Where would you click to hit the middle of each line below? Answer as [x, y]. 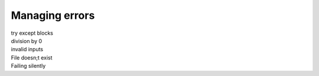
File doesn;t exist [32, 57]
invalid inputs [27, 49]
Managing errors [53, 15]
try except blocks [32, 33]
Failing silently [28, 66]
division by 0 [27, 41]
